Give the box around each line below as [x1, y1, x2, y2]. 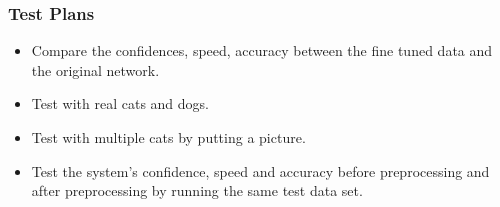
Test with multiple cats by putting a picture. [31, 127, 306, 147]
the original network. [31, 59, 160, 80]
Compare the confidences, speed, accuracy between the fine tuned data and [31, 40, 493, 61]
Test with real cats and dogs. [31, 93, 209, 114]
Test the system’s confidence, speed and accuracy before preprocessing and [31, 160, 490, 181]
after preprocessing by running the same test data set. [31, 180, 363, 201]
